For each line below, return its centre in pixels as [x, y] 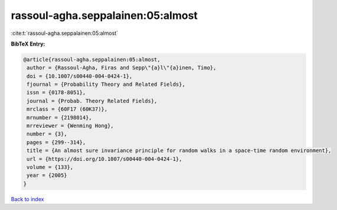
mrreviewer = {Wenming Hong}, [71, 126]
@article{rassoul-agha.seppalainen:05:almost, [92, 59]
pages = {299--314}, [56, 142]
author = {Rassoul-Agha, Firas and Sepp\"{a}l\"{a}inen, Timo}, [122, 68]
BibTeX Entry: [28, 44]
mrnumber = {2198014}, [60, 117]
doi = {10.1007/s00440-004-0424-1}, [80, 76]
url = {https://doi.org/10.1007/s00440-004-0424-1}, [104, 159]
